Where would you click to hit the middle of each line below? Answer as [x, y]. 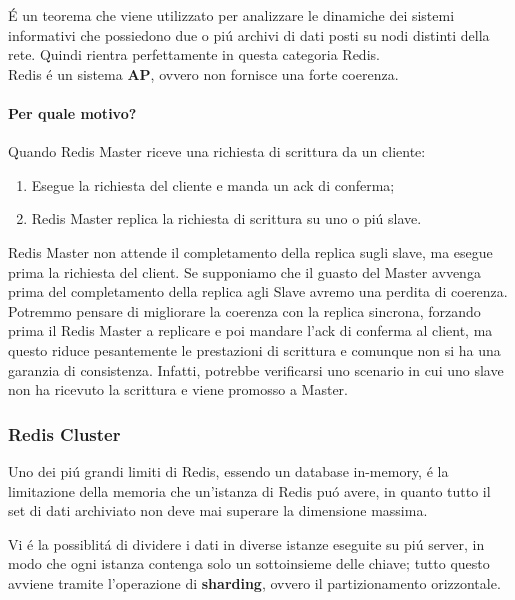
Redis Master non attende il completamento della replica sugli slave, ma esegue [250, 251]
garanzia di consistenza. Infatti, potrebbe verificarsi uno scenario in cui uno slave [256, 369]
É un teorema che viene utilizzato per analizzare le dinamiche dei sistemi [231, 15]
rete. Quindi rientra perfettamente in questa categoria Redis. [194, 54]
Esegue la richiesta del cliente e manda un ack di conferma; [213, 184]
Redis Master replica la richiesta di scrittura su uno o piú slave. [226, 218]
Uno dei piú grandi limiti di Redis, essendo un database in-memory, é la [228, 470]
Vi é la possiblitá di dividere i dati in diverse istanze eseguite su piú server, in [246, 543]
